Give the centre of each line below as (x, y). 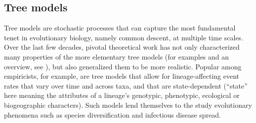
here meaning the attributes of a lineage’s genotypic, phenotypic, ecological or (122, 95)
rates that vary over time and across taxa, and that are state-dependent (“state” (126, 85)
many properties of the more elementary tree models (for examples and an (117, 56)
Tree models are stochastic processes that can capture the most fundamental (120, 28)
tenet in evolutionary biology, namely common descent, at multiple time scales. (124, 37)
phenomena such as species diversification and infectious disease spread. (113, 114)
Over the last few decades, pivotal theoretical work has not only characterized (122, 47)
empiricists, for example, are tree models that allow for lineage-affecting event (122, 76)
